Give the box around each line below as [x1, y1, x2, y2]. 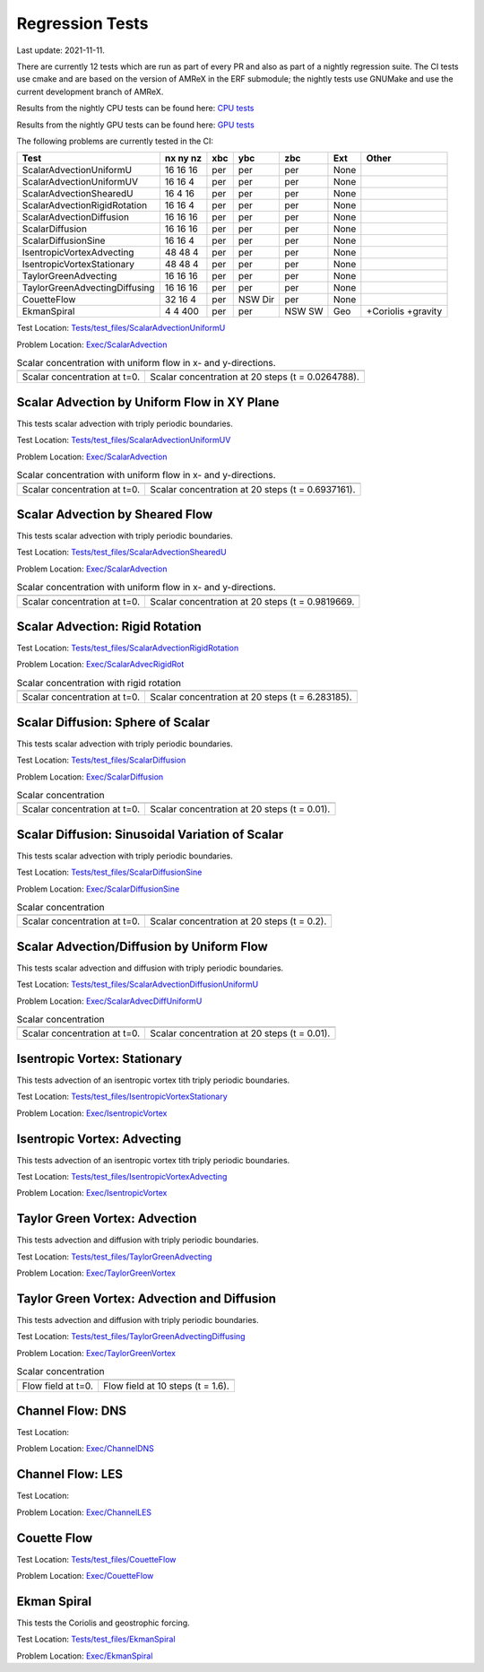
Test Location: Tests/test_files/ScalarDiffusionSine [16, 866, 203, 878]
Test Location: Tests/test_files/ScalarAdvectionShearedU [16, 547, 228, 558]
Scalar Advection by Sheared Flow [16, 507, 213, 522]
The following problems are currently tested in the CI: [16, 135, 214, 146]
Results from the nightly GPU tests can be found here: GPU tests [16, 119, 255, 130]
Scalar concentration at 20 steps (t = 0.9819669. [149, 595, 355, 607]
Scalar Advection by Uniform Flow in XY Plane [16, 395, 280, 410]
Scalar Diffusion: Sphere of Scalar [16, 714, 211, 730]
